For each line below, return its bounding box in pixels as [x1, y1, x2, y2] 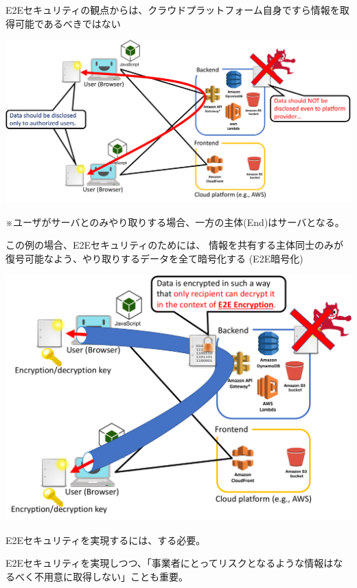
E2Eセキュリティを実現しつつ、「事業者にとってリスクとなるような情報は [5, 556, 334, 570]
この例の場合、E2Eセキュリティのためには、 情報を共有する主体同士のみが [5, 238, 343, 252]
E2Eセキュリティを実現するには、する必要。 [5, 532, 206, 547]
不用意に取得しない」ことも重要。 [34, 569, 188, 583]
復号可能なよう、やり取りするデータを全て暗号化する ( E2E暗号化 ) [5, 251, 303, 265]
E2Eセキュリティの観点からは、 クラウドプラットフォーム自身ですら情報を [5, 3, 340, 16]
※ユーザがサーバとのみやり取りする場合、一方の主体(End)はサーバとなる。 [5, 214, 345, 229]
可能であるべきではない [14, 16, 121, 30]
